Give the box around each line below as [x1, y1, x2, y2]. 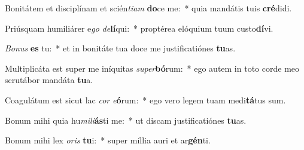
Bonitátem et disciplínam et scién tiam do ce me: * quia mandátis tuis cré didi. [5, 2, 292, 14]
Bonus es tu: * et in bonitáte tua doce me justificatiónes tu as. [5, 42, 236, 54]
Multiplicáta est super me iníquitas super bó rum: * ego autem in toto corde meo [5, 62, 300, 74]
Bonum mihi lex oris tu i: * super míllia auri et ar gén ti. [5, 134, 211, 146]
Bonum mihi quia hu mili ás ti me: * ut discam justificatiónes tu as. [5, 114, 247, 126]
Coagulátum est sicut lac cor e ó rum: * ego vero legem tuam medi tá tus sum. [5, 93, 286, 106]
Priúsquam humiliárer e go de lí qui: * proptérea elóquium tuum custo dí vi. [5, 22, 273, 34]
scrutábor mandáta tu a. [5, 74, 93, 86]
